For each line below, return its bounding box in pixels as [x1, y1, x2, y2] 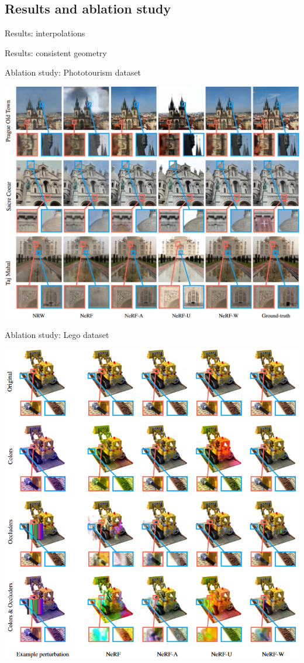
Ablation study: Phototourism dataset [5, 66, 141, 78]
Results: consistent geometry [5, 46, 107, 59]
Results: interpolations [5, 27, 85, 39]
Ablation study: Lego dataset [5, 328, 109, 340]
